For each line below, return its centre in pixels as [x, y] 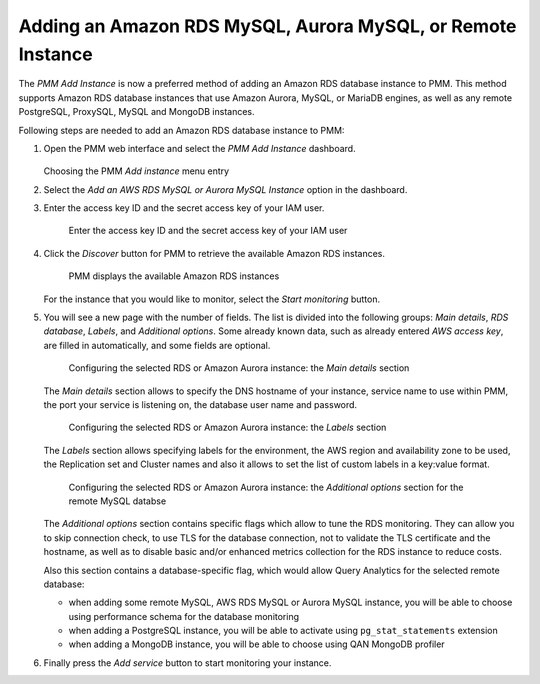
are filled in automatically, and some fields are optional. [157, 345]
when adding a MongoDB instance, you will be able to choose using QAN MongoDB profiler [256, 644]
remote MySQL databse [117, 501]
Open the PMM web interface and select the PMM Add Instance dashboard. [199, 148]
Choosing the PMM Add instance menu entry [136, 171]
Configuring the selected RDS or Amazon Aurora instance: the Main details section [239, 368]
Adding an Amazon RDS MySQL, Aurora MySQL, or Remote [267, 26]
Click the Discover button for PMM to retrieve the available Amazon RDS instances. [214, 253]
